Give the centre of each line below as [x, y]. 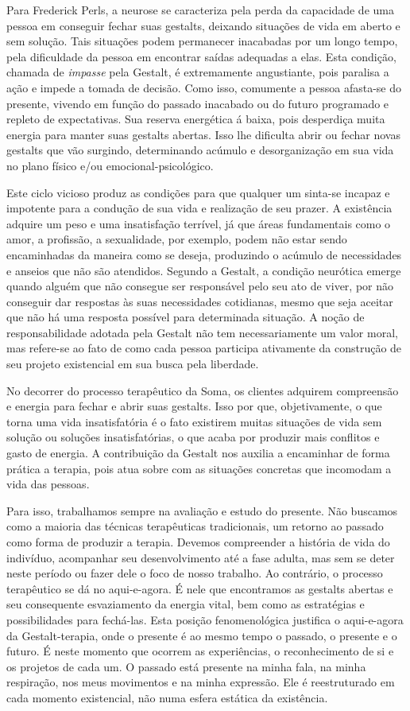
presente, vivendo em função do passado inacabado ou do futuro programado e [198, 103]
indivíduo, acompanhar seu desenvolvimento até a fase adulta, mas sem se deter [201, 557]
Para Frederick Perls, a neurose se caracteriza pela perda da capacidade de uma [200, 10]
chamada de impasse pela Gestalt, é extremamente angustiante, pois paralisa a [198, 72]
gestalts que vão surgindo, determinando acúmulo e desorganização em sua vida [200, 150]
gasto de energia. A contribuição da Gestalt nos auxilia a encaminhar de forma [198, 453]
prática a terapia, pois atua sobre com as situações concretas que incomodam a [199, 468]
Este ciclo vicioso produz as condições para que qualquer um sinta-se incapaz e [198, 192]
